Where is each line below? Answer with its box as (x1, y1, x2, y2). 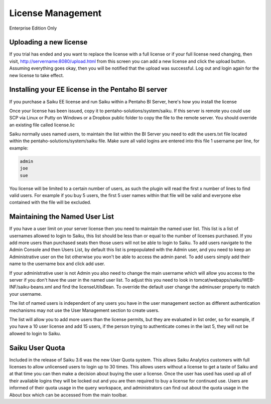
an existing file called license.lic (9, 122, 75, 128)
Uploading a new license (9, 38, 88, 47)
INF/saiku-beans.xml (9, 284, 52, 290)
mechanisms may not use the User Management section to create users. (9, 307, 160, 313)
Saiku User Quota (9, 343, 65, 352)
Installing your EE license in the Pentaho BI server (9, 85, 168, 94)
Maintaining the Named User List (9, 213, 114, 221)
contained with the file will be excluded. (9, 199, 91, 206)
